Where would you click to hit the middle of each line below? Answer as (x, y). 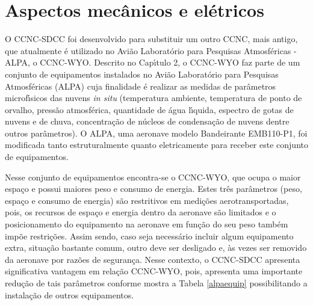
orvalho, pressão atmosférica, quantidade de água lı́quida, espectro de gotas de (149, 109)
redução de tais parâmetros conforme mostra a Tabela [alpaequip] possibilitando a (156, 283)
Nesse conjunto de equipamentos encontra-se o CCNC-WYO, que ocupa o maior (153, 177)
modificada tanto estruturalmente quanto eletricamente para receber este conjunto (156, 145)
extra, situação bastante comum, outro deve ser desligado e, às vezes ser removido (156, 248)
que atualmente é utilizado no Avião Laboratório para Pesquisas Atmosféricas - (151, 50)
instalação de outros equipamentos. (70, 294)
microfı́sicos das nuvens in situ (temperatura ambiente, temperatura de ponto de (153, 98)
